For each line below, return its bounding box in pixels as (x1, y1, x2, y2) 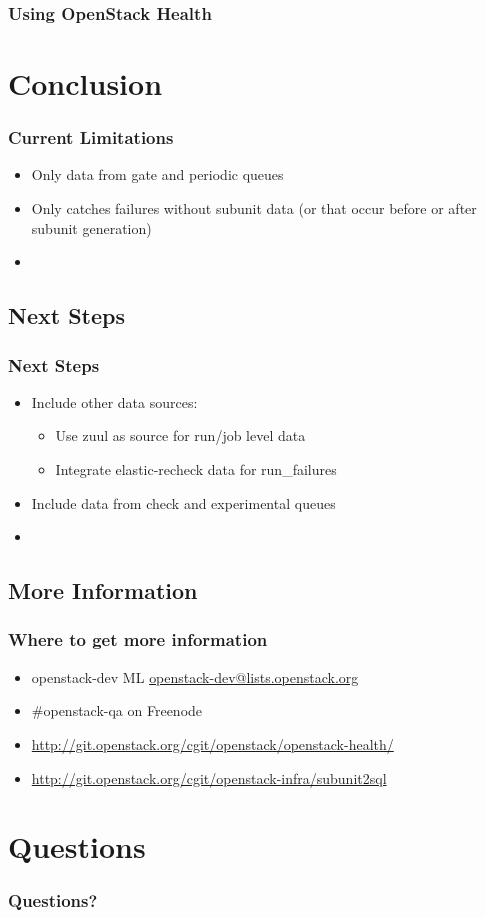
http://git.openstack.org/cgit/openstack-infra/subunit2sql (31, 767, 387, 788)
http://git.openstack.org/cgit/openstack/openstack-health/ (31, 733, 394, 754)
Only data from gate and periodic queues (31, 164, 284, 185)
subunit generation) (31, 217, 152, 238)
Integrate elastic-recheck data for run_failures (55, 459, 337, 479)
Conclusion (8, 63, 163, 104)
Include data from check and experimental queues (31, 492, 336, 513)
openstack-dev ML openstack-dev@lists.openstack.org (31, 666, 359, 687)
